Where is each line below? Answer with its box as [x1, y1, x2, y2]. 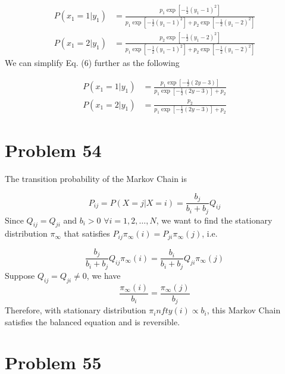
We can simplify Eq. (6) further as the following [5, 56, 180, 69]
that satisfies [64, 227, 110, 240]
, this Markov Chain [206, 304, 281, 316]
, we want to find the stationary [156, 213, 273, 226]
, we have [86, 269, 121, 281]
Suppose [5, 269, 35, 281]
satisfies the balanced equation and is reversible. [5, 315, 180, 328]
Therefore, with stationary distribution [5, 304, 146, 316]
